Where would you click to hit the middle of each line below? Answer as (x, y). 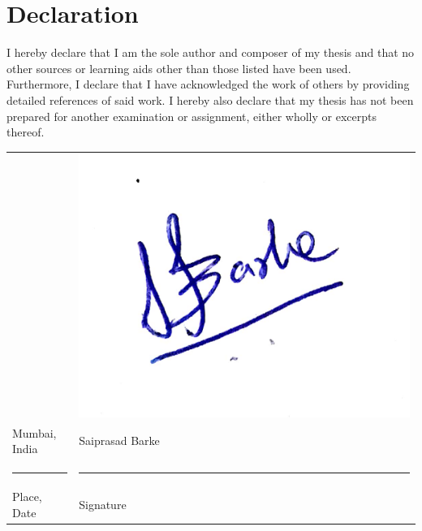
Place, (27, 496)
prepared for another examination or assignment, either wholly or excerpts (192, 116)
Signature (103, 504)
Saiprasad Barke (119, 440)
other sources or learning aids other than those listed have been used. (179, 68)
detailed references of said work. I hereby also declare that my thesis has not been (210, 99)
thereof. (26, 132)
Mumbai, (34, 432)
